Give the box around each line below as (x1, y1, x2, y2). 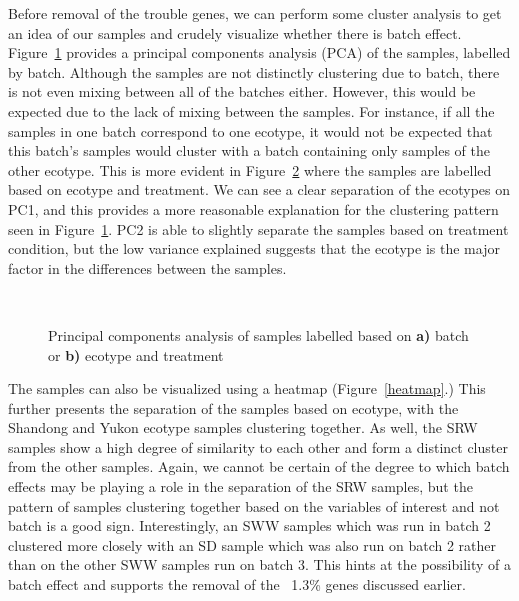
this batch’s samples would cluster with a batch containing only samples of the (8, 140, 491, 161)
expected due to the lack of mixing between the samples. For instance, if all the (8, 100, 495, 121)
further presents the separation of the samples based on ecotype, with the (8, 397, 459, 418)
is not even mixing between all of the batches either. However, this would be (8, 81, 476, 102)
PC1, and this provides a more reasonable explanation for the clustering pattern (8, 198, 499, 219)
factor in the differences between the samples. (8, 257, 287, 278)
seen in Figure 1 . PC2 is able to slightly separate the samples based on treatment (8, 218, 509, 239)
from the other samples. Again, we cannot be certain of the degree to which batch (8, 456, 510, 477)
